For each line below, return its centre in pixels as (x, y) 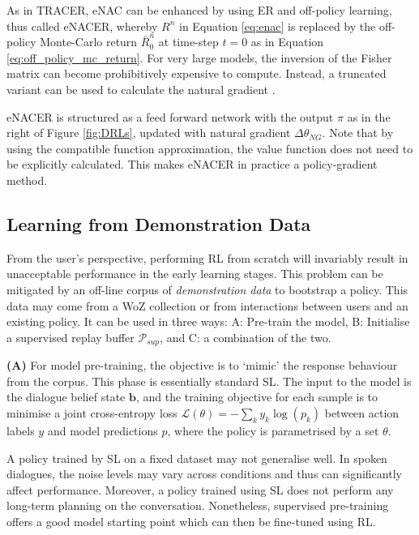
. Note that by (358, 133)
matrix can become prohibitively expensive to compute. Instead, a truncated (197, 73)
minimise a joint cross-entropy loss (92, 412)
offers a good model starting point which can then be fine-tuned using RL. (191, 521)
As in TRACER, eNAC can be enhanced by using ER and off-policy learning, (199, 10)
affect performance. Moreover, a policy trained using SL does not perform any (200, 489)
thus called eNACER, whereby (82, 26)
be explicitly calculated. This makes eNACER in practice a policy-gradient (192, 164)
